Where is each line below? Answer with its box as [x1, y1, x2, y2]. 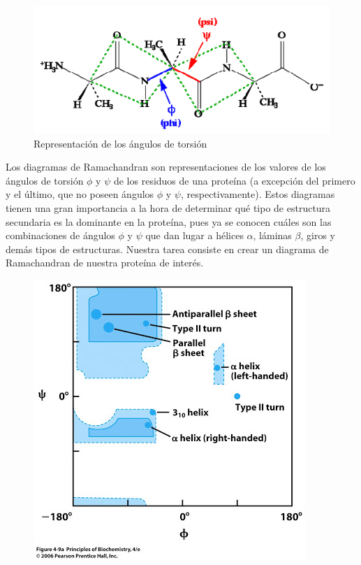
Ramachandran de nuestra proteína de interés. [6, 255, 204, 270]
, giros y [300, 228, 335, 243]
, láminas [253, 228, 292, 243]
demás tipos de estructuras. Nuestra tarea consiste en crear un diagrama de [6, 241, 329, 256]
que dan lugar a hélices [145, 228, 244, 243]
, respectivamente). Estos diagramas [180, 187, 335, 201]
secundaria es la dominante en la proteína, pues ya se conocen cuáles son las [6, 214, 332, 229]
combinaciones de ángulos [6, 228, 115, 243]
